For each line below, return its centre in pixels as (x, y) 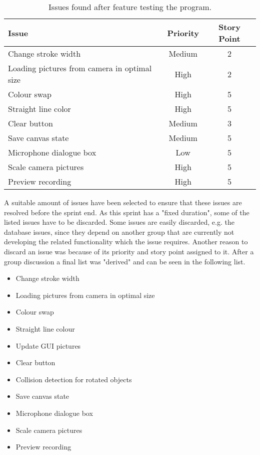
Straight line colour (45, 328)
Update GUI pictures (48, 345)
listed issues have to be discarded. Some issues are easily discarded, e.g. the (119, 222)
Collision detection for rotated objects (74, 379)
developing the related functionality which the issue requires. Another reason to (126, 242)
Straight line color (39, 109)
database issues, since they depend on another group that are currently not (119, 232)
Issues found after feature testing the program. (130, 7)
